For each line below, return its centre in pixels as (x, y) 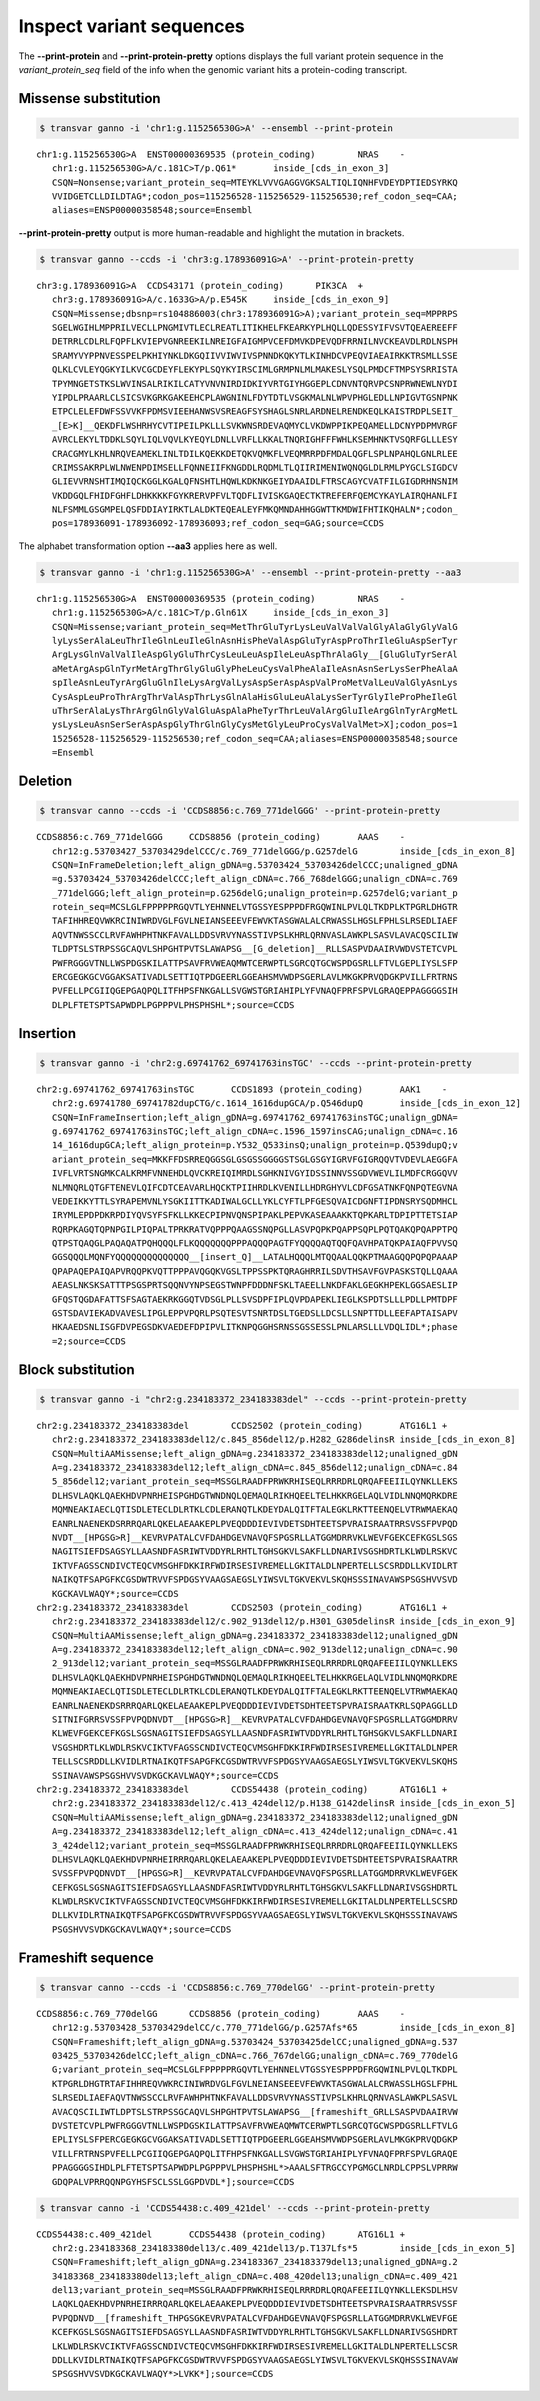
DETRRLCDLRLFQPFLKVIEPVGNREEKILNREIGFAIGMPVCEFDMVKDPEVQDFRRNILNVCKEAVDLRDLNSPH (255, 341)
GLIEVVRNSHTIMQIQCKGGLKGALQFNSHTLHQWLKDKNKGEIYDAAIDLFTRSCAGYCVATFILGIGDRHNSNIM (255, 481)
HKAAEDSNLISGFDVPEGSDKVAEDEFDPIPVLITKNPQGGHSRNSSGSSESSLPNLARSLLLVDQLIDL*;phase (255, 1327)
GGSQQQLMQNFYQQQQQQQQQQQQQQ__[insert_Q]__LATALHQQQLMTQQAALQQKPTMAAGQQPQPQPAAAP (255, 1257)
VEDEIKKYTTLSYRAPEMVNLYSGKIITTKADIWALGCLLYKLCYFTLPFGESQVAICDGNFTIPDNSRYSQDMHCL (255, 1201)
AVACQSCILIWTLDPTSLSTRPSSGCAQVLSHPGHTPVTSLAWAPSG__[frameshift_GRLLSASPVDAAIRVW (255, 2111)
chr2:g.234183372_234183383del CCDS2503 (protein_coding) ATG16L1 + (242, 1607)
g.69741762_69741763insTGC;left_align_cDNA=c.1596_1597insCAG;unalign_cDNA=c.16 (255, 1131)
